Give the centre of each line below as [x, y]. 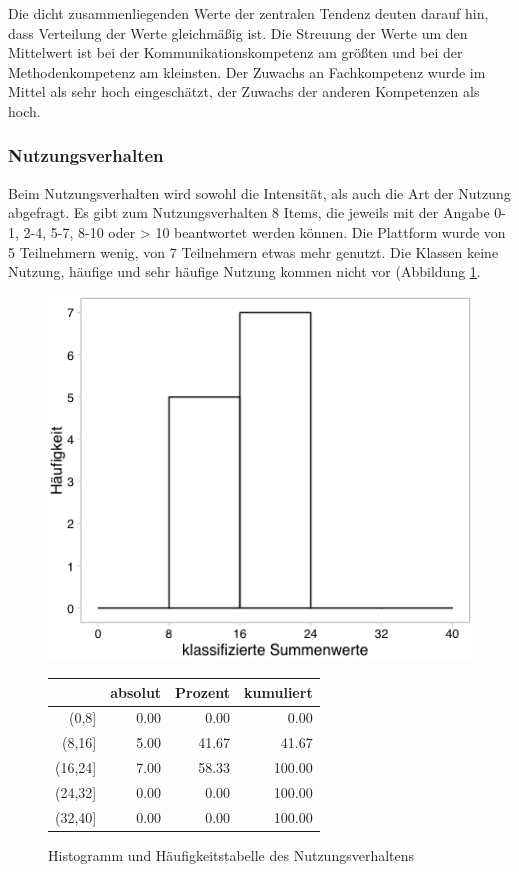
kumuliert [278, 691]
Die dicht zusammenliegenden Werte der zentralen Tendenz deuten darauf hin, [248, 13]
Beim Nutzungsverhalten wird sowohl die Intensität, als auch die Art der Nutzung [259, 192]
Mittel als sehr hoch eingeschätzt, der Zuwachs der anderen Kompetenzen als [244, 91]
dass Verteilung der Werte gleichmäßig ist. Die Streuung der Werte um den [238, 32]
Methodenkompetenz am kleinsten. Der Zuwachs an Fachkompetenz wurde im [247, 71]
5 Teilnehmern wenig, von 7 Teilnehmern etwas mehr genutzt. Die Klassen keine [253, 251]
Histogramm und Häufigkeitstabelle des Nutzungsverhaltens [231, 854]
